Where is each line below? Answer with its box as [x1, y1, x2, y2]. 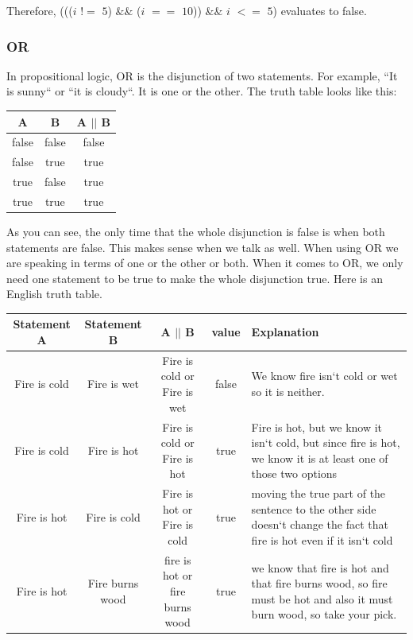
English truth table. [6, 285, 102, 302]
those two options [251, 465, 338, 482]
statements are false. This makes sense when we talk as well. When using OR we [6, 239, 399, 255]
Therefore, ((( [6, 2, 73, 18]
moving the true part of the [251, 485, 386, 502]
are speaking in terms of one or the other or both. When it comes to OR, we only [6, 254, 403, 271]
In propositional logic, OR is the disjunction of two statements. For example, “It [6, 67, 398, 83]
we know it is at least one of [251, 449, 388, 466]
